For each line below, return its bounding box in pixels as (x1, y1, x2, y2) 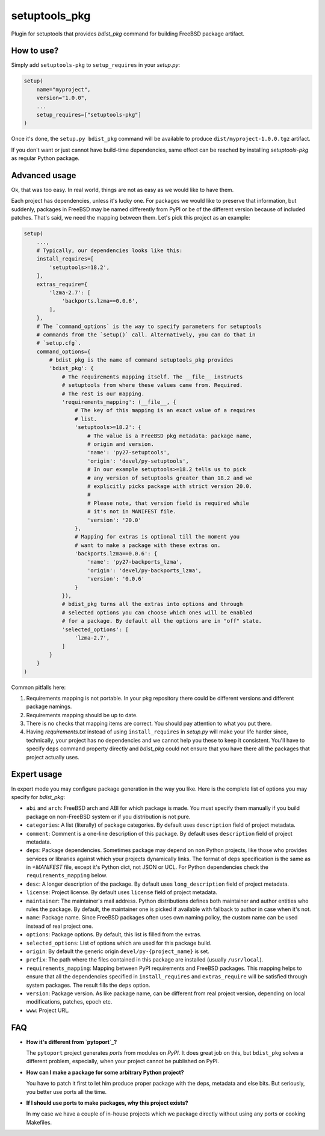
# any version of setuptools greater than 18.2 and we (87, 474, 253, 481)
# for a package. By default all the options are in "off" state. (61, 617, 262, 625)
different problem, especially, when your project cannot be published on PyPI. (26, 1058, 220, 1065)
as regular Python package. (11, 155, 80, 162)
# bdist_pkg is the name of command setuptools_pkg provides (49, 357, 234, 363)
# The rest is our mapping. (61, 390, 144, 397)
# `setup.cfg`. (36, 340, 81, 347)
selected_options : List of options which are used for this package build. (26, 939, 212, 946)
